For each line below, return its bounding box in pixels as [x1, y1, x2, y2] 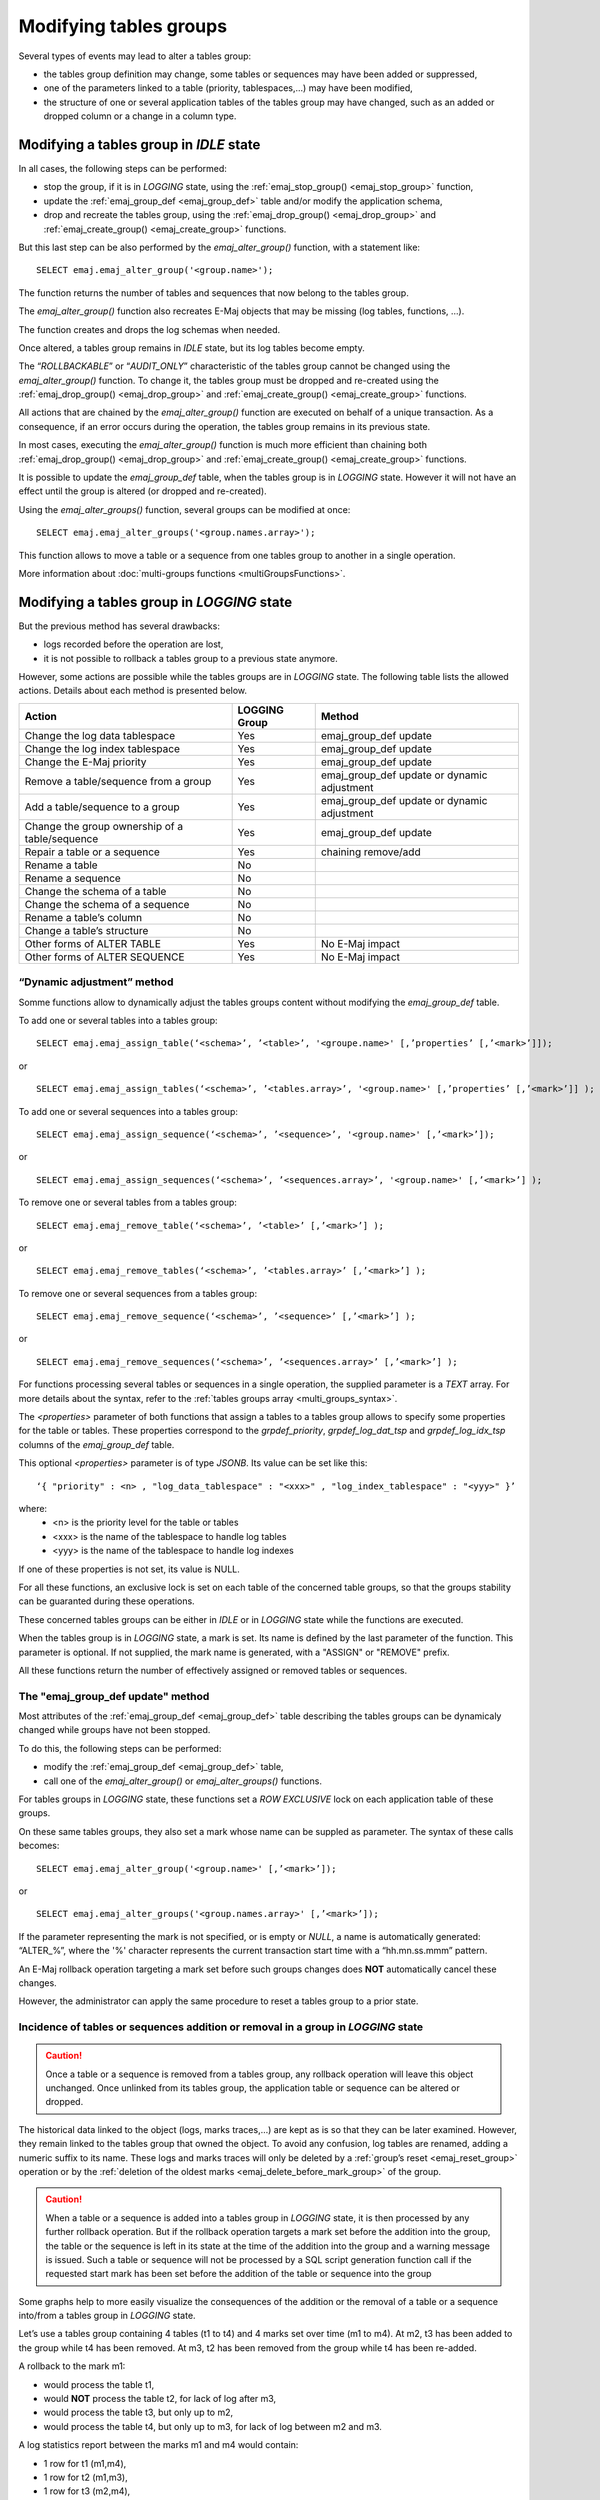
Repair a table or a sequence [24, 845, 160, 859]
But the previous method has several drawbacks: [18, 620, 220, 632]
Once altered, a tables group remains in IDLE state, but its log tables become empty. [18, 341, 365, 354]
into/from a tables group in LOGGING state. [18, 2310, 196, 2322]
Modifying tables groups [18, 15, 228, 37]
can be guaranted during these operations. [18, 1595, 195, 1607]
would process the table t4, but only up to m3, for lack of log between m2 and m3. [43, 2420, 382, 2432]
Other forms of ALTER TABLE [24, 936, 162, 950]
